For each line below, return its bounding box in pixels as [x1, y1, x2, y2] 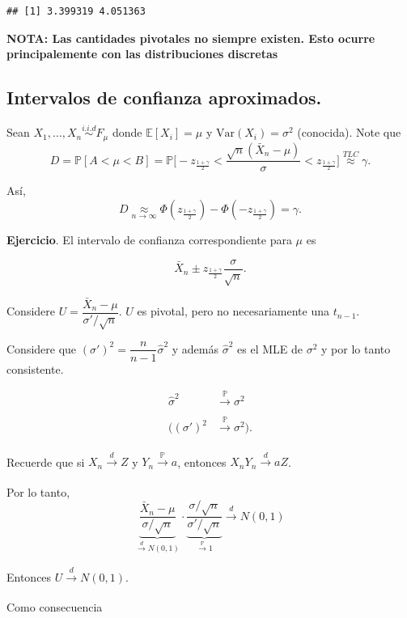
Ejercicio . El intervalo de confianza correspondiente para [6, 231, 292, 248]
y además [172, 340, 219, 357]
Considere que [6, 340, 77, 357]
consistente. [6, 360, 64, 377]
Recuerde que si [6, 453, 85, 470]
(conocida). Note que [297, 124, 401, 141]
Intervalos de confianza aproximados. [6, 85, 322, 110]
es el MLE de [237, 340, 303, 357]
